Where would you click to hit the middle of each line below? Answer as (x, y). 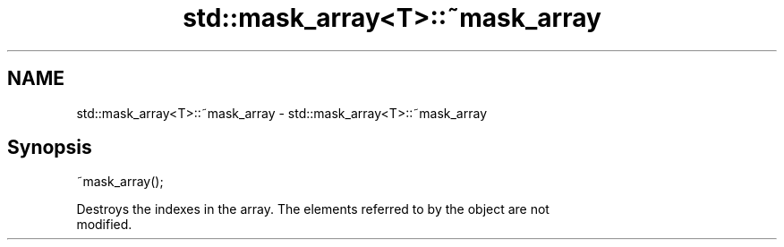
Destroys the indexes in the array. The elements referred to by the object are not (313, 209)
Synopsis (50, 148)
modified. (104, 225)
